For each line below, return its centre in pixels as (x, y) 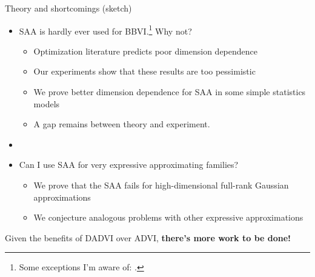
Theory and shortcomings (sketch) (68, 8)
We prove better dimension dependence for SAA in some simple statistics (170, 92)
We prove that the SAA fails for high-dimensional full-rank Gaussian (161, 185)
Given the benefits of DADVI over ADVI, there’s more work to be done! (148, 237)
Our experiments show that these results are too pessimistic (144, 71)
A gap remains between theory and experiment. (122, 124)
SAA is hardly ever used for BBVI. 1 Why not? (105, 30)
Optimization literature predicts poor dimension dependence (145, 51)
